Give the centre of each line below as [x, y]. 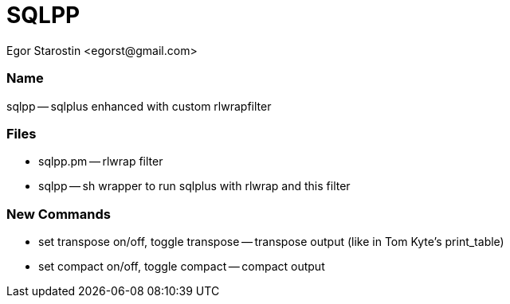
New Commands [59, 214]
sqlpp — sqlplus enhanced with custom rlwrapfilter [139, 106]
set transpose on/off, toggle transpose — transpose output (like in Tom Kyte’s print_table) [271, 242]
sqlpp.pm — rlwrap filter [101, 162]
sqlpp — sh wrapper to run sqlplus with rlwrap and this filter [194, 186]
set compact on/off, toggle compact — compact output [182, 266]
